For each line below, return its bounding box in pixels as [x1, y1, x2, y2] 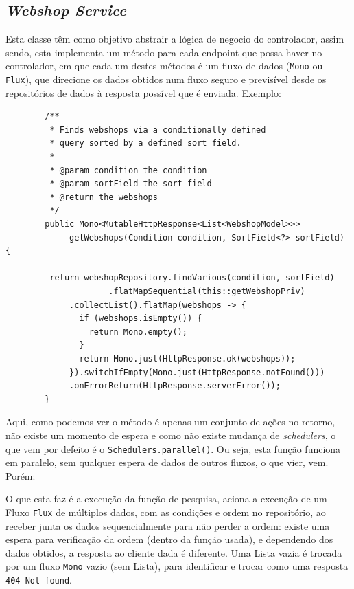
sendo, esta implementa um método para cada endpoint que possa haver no [5, 45, 322, 59]
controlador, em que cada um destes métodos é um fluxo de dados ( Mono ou [5, 58, 323, 73]
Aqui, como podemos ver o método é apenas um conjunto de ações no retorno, [5, 414, 335, 429]
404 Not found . [5, 573, 72, 587]
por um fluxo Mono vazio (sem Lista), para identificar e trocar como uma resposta [5, 559, 349, 573]
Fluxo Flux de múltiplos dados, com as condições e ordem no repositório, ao [5, 504, 326, 519]
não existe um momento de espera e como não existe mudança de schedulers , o [5, 427, 336, 442]
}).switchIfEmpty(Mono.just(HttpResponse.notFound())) [69, 367, 325, 377]
